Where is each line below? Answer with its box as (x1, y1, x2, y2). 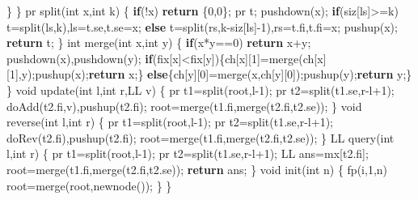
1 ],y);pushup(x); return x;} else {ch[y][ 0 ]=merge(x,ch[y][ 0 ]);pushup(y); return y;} (9, 66, 412, 83)
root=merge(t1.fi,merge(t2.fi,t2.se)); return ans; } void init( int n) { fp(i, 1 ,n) (6, 160, 388, 177)
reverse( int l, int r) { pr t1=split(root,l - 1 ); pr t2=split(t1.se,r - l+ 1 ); (6, 113, 333, 130)
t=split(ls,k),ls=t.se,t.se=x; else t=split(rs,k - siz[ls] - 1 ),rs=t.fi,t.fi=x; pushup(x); (6, 18, 398, 35)
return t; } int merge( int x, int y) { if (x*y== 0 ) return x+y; (6, 34, 311, 51)
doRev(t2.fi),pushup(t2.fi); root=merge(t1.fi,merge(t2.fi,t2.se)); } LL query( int (6, 129, 395, 146)
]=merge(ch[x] (256, 49, 327, 66)
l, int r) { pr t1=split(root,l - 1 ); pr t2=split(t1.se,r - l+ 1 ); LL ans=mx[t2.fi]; (6, 145, 369, 162)
